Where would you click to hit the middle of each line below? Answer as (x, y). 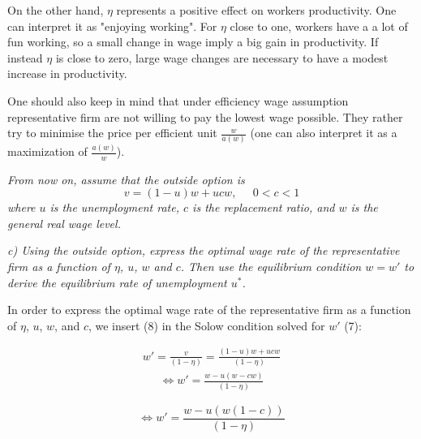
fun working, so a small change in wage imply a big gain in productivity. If (193, 42)
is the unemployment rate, (114, 207)
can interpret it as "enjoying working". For (112, 26)
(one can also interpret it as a (324, 133)
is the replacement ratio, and (264, 207)
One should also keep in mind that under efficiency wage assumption (178, 100)
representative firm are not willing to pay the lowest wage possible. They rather (205, 116)
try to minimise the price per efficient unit (112, 133)
